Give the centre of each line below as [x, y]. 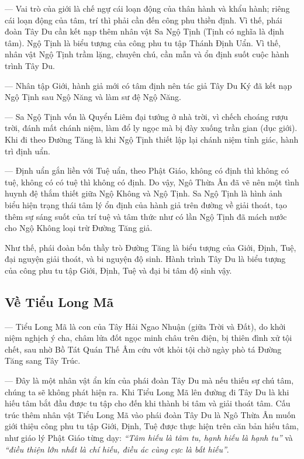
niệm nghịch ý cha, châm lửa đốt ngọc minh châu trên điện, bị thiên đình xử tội [148, 338]
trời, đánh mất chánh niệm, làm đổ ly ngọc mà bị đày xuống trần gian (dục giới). [151, 128]
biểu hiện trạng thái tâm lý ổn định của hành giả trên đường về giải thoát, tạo [146, 204]
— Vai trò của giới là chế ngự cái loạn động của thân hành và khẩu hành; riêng [147, 8]
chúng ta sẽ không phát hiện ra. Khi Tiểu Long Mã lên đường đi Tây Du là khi [147, 391]
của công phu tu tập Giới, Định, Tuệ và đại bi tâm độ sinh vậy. [118, 270]
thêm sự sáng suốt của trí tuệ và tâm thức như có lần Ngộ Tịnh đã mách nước [146, 216]
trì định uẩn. [27, 151]
